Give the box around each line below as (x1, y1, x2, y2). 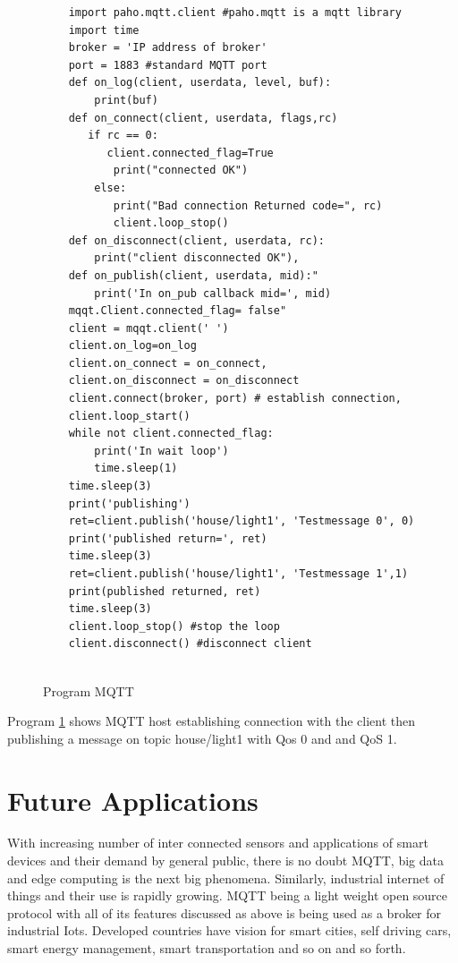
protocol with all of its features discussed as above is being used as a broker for (7, 903, 442, 922)
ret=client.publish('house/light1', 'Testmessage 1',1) (68, 567, 409, 580)
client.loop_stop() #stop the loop (68, 619, 280, 633)
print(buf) (94, 93, 158, 107)
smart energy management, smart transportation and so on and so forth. (7, 939, 406, 958)
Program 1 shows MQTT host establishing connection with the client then (7, 712, 416, 730)
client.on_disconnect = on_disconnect (68, 374, 300, 388)
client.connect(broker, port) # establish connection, (68, 392, 402, 405)
